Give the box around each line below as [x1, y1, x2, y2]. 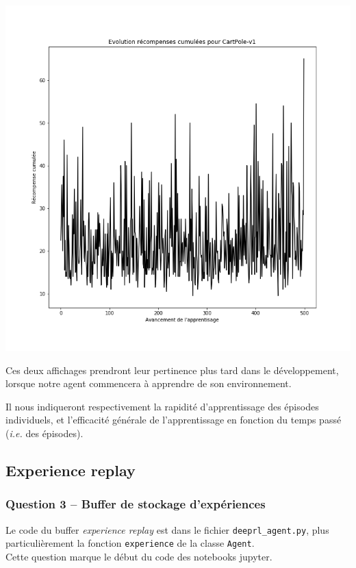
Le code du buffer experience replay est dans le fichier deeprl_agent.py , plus [5, 522, 329, 536]
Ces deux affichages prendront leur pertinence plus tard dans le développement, [5, 362, 339, 377]
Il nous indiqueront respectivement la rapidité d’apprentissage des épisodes [5, 399, 319, 413]
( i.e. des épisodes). [5, 425, 84, 440]
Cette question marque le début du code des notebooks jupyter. [5, 549, 272, 563]
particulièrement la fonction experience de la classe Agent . [5, 536, 255, 550]
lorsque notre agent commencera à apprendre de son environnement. [5, 376, 292, 391]
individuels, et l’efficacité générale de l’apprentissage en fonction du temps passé [5, 412, 342, 427]
